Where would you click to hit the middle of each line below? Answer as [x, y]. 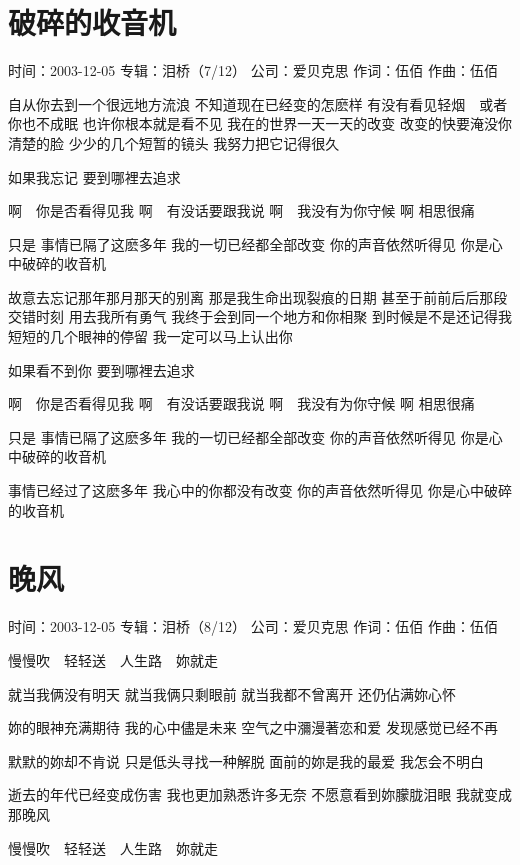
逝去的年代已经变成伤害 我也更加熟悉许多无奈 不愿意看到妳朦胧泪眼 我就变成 [260, 794]
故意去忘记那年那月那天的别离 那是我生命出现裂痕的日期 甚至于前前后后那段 [258, 296]
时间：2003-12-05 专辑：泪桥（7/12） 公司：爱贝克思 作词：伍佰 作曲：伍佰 [253, 70]
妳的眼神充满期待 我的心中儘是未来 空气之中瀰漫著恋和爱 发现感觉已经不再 [253, 727]
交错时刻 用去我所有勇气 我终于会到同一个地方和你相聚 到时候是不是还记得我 [260, 316]
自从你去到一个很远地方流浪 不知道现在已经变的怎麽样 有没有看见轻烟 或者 [258, 103]
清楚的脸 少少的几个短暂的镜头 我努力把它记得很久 [174, 142]
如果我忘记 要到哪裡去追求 [94, 176]
